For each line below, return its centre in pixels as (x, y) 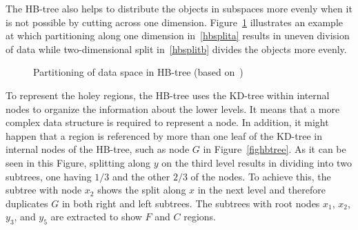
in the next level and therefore (261, 190)
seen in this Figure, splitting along (78, 162)
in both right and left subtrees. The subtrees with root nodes (191, 203)
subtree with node (44, 190)
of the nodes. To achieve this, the (261, 176)
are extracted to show (96, 217)
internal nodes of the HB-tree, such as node (98, 149)
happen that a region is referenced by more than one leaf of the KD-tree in (164, 135)
